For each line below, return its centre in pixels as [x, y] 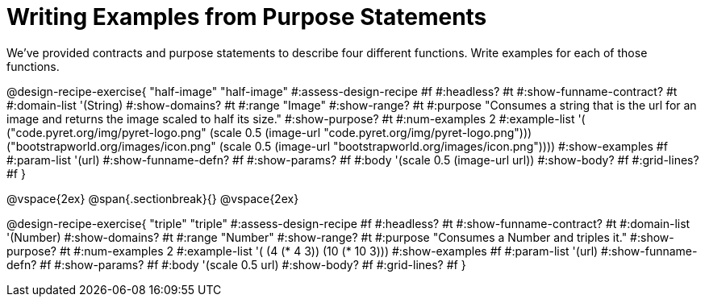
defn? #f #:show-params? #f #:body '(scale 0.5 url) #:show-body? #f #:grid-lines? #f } [236, 264]
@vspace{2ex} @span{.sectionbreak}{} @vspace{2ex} [153, 198]
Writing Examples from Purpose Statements [247, 17]
